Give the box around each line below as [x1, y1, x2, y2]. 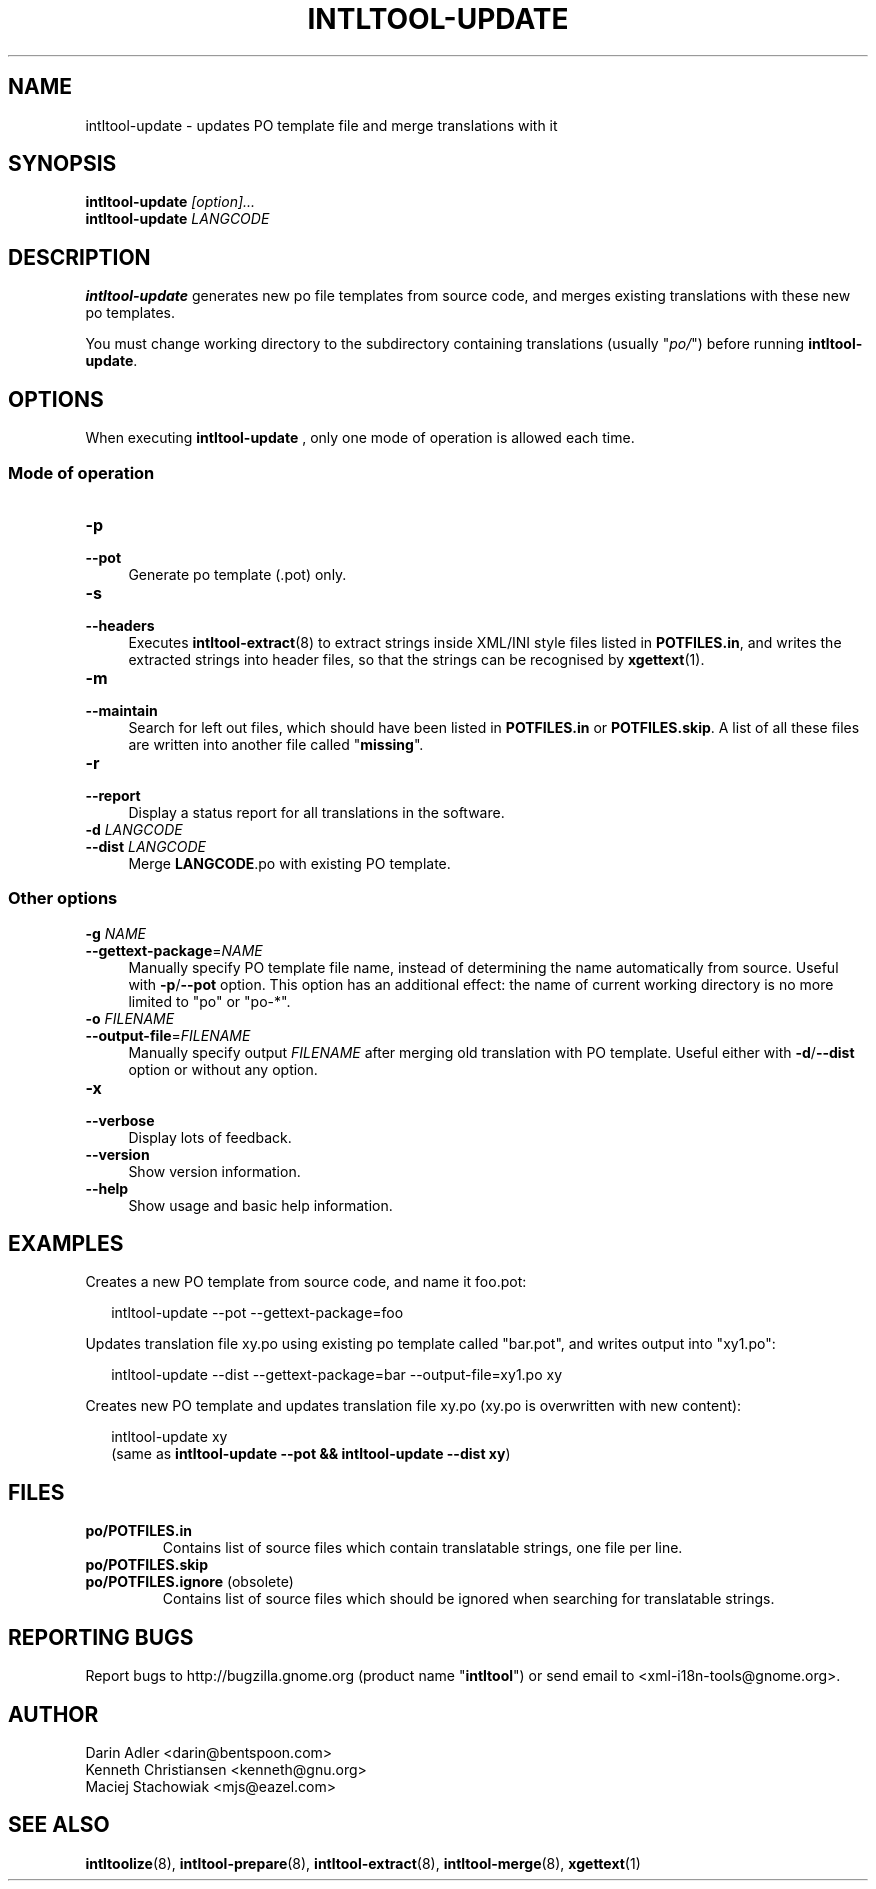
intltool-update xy [111, 1428, 228, 1446]
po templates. [85, 304, 176, 322]
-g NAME [85, 924, 147, 942]
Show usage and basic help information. [128, 1196, 393, 1214]
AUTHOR [8, 1701, 99, 1727]
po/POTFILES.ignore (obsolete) [85, 1573, 294, 1591]
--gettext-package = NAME [85, 941, 263, 959]
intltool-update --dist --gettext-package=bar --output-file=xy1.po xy [111, 1366, 563, 1384]
